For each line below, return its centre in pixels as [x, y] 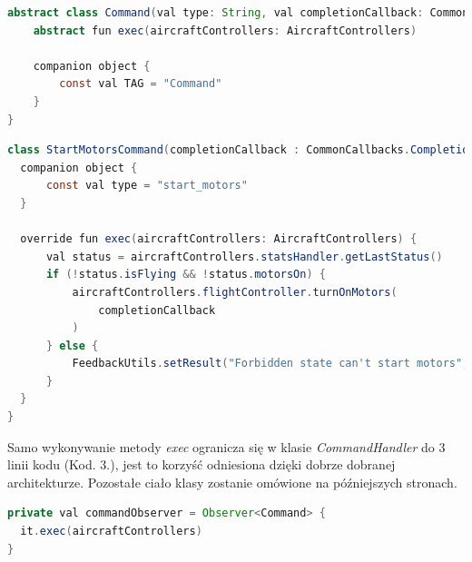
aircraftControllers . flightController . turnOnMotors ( [235, 292]
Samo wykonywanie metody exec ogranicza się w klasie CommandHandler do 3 [226, 446]
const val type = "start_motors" [147, 186]
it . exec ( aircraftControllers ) [111, 532]
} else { [72, 345]
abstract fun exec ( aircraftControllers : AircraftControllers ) [225, 30]
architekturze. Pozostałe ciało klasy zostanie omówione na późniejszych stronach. [232, 482]
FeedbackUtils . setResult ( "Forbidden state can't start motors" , [270, 364]
